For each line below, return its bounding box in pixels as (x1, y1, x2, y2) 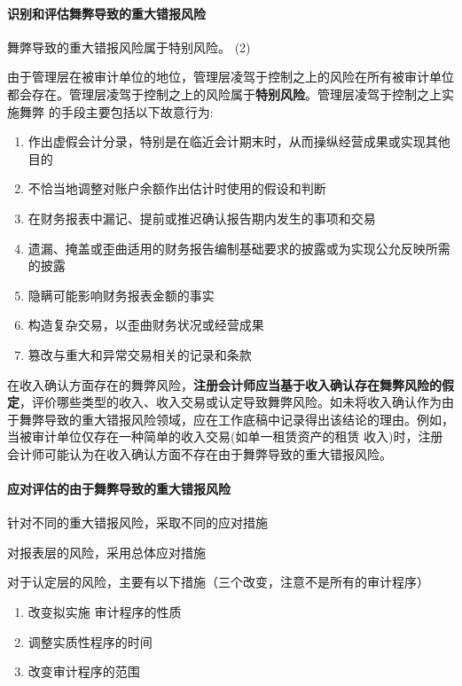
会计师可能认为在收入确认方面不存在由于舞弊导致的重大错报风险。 (7, 444, 392, 463)
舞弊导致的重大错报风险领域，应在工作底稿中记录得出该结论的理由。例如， (19, 409, 454, 428)
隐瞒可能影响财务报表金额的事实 (27, 285, 215, 304)
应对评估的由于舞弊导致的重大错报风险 (7, 479, 231, 498)
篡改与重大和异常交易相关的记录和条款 (27, 345, 252, 363)
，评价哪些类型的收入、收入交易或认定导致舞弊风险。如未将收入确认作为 (20, 393, 442, 411)
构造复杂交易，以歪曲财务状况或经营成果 (27, 316, 264, 334)
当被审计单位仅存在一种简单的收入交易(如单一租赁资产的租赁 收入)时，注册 (7, 427, 443, 446)
